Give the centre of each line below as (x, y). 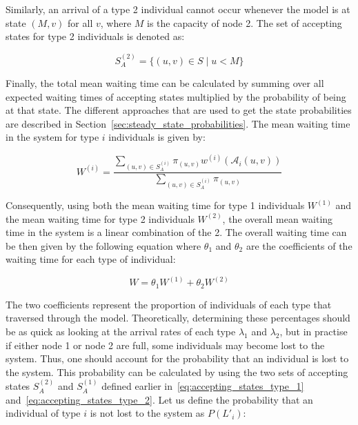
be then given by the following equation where (103, 245)
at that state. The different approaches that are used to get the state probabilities (179, 110)
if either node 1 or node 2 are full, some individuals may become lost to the (165, 345)
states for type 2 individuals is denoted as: (95, 36)
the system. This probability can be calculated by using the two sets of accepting (177, 372)
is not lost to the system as (147, 413)
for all (80, 22)
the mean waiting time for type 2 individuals (100, 218)
